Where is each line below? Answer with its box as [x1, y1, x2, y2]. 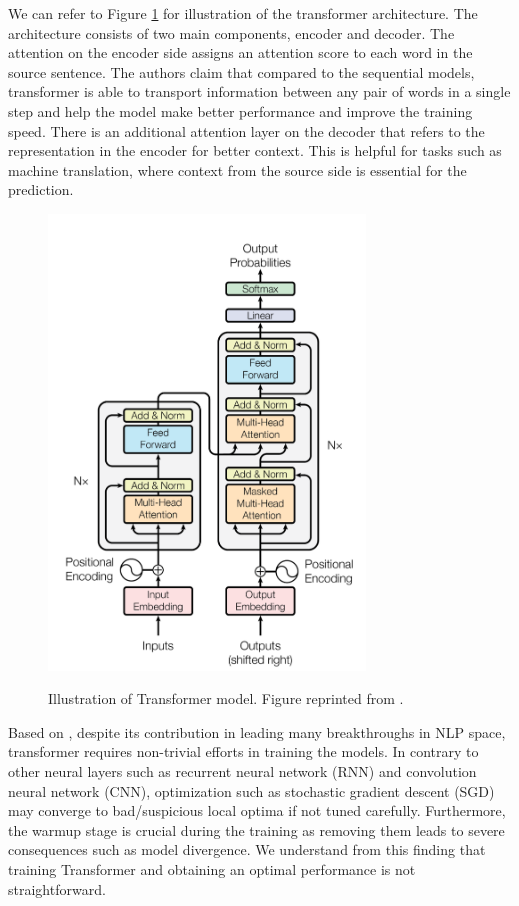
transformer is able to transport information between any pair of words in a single [8, 81, 511, 102]
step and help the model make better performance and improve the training [8, 100, 473, 121]
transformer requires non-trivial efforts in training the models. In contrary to [8, 741, 479, 762]
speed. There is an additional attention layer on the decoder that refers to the [8, 120, 485, 141]
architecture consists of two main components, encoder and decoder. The [8, 22, 455, 43]
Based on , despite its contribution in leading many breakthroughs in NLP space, [8, 721, 506, 742]
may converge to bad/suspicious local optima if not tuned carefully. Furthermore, [8, 800, 506, 821]
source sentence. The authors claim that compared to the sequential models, [8, 61, 475, 82]
